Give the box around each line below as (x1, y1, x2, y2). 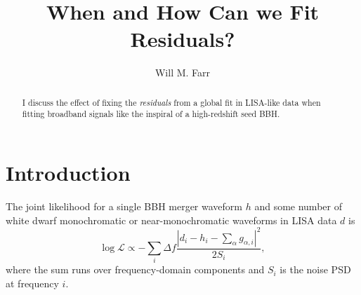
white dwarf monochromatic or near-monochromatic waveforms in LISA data (6, 212, 337, 227)
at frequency (6, 276, 59, 290)
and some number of (254, 198, 342, 213)
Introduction (6, 158, 131, 187)
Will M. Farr (155, 65, 211, 80)
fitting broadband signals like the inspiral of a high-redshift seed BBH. (22, 108, 280, 120)
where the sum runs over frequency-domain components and (6, 262, 265, 277)
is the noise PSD (280, 262, 351, 277)
